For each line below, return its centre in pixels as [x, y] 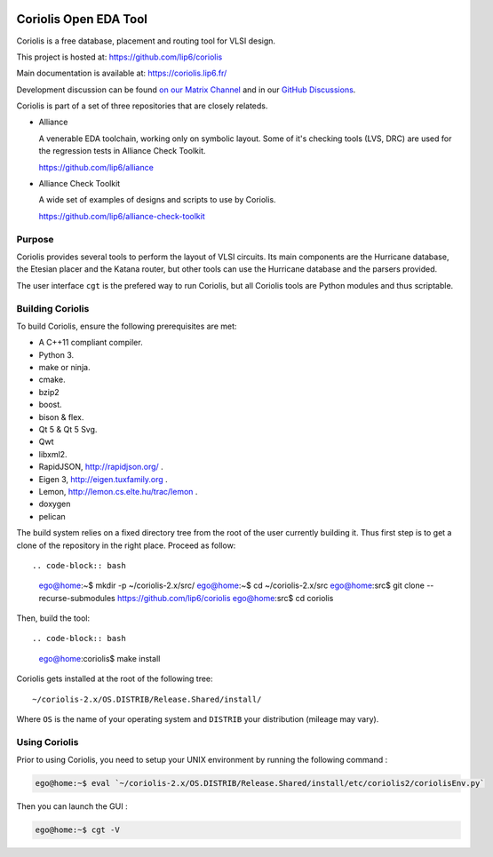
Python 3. [56, 354]
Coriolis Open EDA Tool [82, 19]
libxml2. [53, 454]
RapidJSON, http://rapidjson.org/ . [101, 467]
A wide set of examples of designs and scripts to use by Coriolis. [157, 200]
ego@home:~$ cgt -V [77, 830]
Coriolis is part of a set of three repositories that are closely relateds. [142, 106]
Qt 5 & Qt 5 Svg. [68, 429]
